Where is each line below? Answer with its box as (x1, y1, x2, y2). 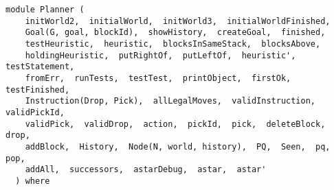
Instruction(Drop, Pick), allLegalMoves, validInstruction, (25, 96, 316, 106)
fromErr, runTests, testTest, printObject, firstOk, (25, 73, 291, 83)
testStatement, (5, 62, 75, 72)
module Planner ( (5, 5, 85, 14)
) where (15, 176, 50, 186)
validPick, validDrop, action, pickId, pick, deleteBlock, (25, 119, 326, 129)
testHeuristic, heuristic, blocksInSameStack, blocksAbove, (25, 38, 321, 49)
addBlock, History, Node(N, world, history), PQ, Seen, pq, (25, 141, 331, 152)
